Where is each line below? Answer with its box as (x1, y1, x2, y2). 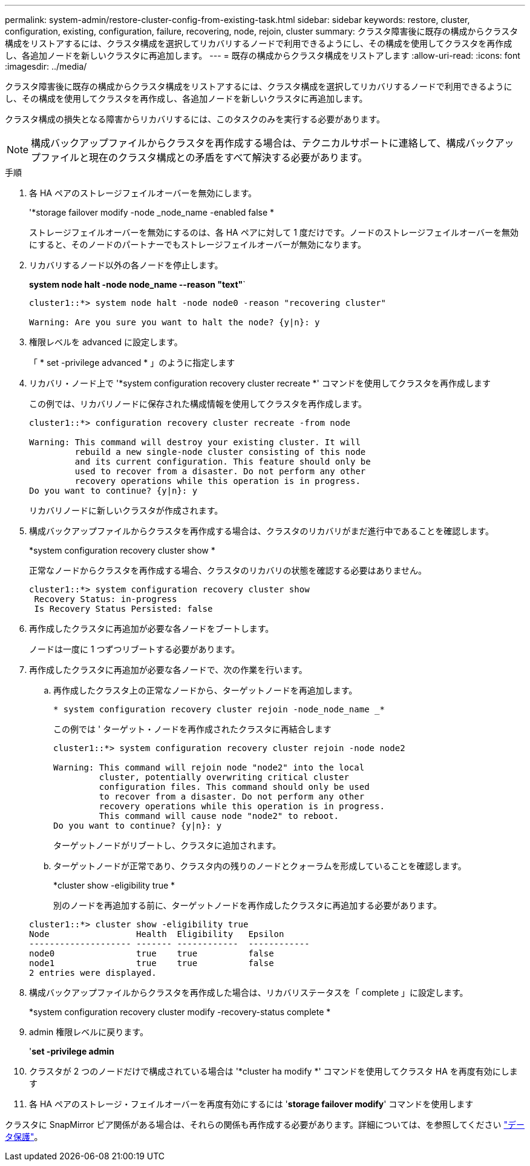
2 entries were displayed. (29, 968, 157, 978)
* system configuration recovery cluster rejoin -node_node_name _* (53, 704, 385, 714)
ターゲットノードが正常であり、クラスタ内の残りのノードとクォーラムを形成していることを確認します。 (53, 861, 466, 871)
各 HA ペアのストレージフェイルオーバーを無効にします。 (29, 188, 257, 198)
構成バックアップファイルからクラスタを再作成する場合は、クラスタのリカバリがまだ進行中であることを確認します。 (29, 526, 494, 536)
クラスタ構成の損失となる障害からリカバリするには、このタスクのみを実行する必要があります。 (5, 114, 385, 124)
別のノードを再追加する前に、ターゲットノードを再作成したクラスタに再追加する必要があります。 (53, 900, 442, 910)
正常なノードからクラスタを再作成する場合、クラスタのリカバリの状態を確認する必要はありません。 (29, 565, 427, 575)
